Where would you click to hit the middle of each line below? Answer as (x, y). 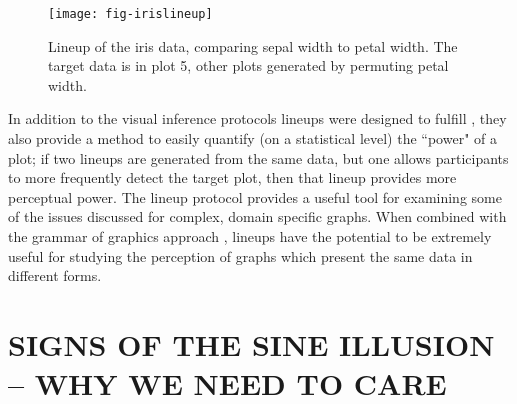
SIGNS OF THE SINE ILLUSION (251, 343)
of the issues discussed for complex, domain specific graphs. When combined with (257, 216)
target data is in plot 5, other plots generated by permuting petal (248, 65)
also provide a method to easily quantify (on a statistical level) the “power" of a (252, 138)
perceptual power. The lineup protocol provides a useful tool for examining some (255, 196)
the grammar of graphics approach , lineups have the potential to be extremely (250, 236)
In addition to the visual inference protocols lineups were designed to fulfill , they (257, 118)
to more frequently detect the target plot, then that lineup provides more (232, 177)
